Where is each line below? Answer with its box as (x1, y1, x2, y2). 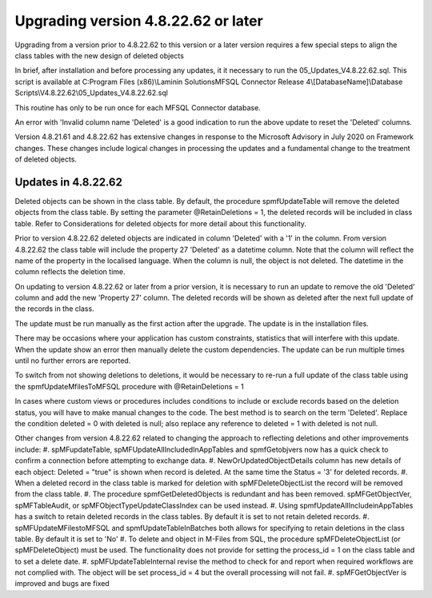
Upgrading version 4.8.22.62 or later (14, 12, 263, 30)
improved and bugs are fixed (14, 579, 110, 588)
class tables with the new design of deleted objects (14, 50, 184, 60)
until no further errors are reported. (14, 356, 131, 365)
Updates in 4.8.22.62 (14, 175, 123, 189)
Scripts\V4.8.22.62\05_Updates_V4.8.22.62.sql (14, 88, 168, 98)
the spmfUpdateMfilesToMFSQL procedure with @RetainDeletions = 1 (14, 381, 244, 391)
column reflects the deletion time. (14, 267, 126, 277)
